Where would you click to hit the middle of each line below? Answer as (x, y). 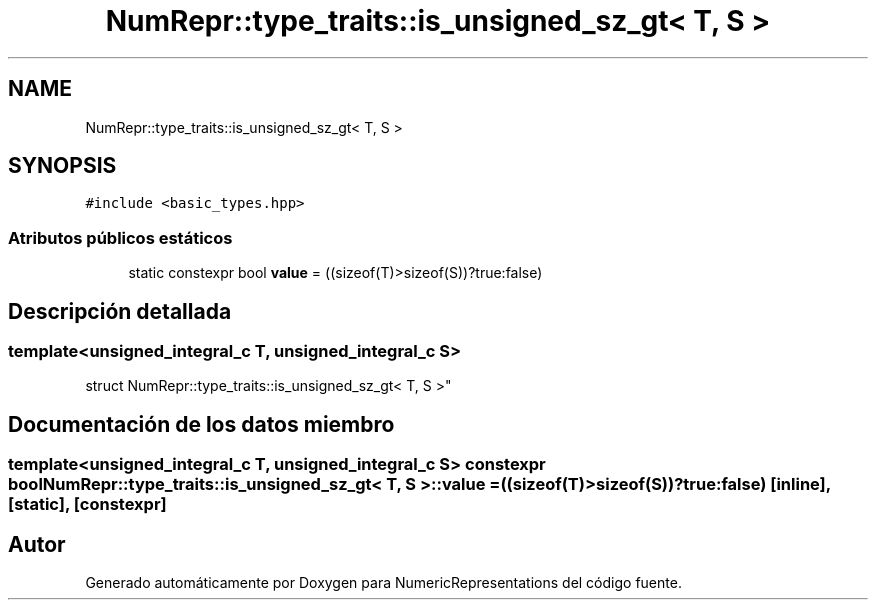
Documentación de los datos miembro (201, 424)
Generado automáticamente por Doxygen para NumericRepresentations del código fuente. (383, 583)
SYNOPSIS (62, 166)
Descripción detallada (120, 311)
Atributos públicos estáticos (120, 237)
